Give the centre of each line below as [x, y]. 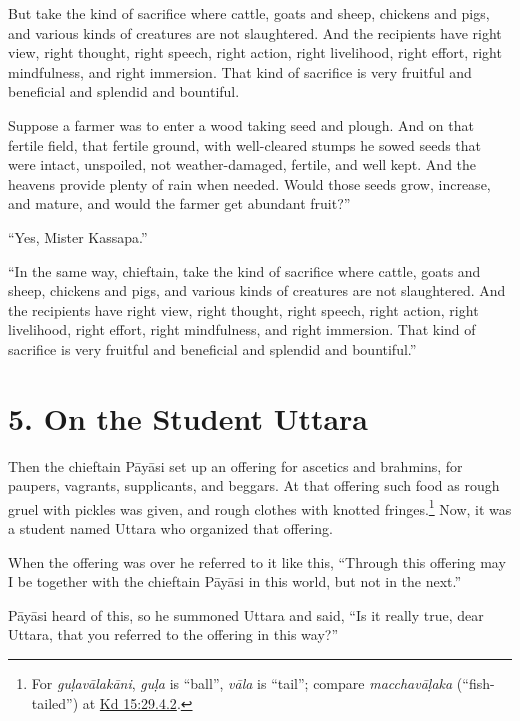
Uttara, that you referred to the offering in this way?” [173, 634]
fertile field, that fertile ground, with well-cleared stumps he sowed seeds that [245, 144]
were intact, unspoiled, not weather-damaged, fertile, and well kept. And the [242, 164]
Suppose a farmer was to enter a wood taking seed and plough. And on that [241, 124]
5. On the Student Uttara [188, 417]
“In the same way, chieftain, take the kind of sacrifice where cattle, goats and [244, 270]
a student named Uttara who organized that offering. [170, 528]
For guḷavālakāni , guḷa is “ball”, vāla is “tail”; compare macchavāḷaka [242, 683]
